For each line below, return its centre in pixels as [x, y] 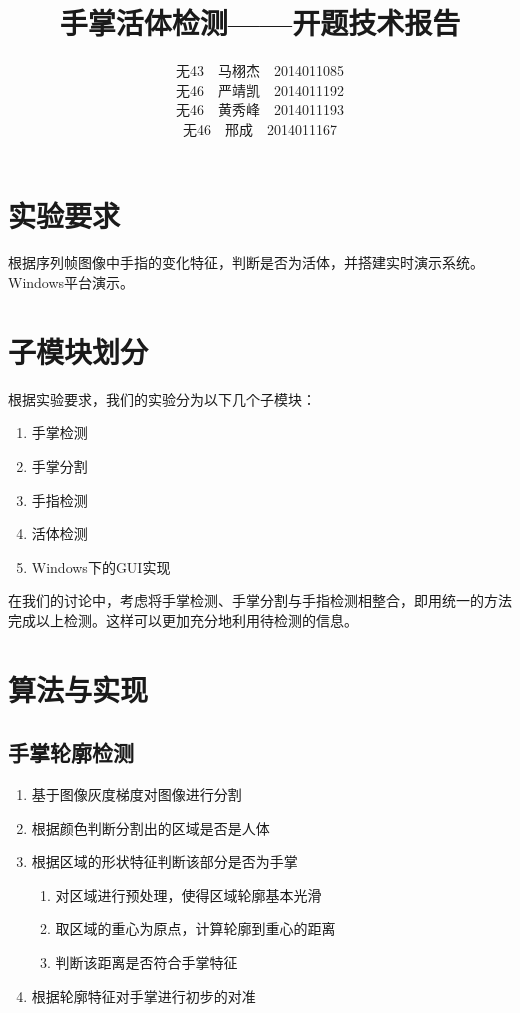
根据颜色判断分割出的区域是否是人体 [150, 827]
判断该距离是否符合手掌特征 [146, 962]
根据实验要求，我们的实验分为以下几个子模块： [162, 398]
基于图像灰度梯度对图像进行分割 [136, 794]
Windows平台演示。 [71, 282]
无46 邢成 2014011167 [260, 128]
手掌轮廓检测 [71, 752]
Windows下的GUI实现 [101, 566]
